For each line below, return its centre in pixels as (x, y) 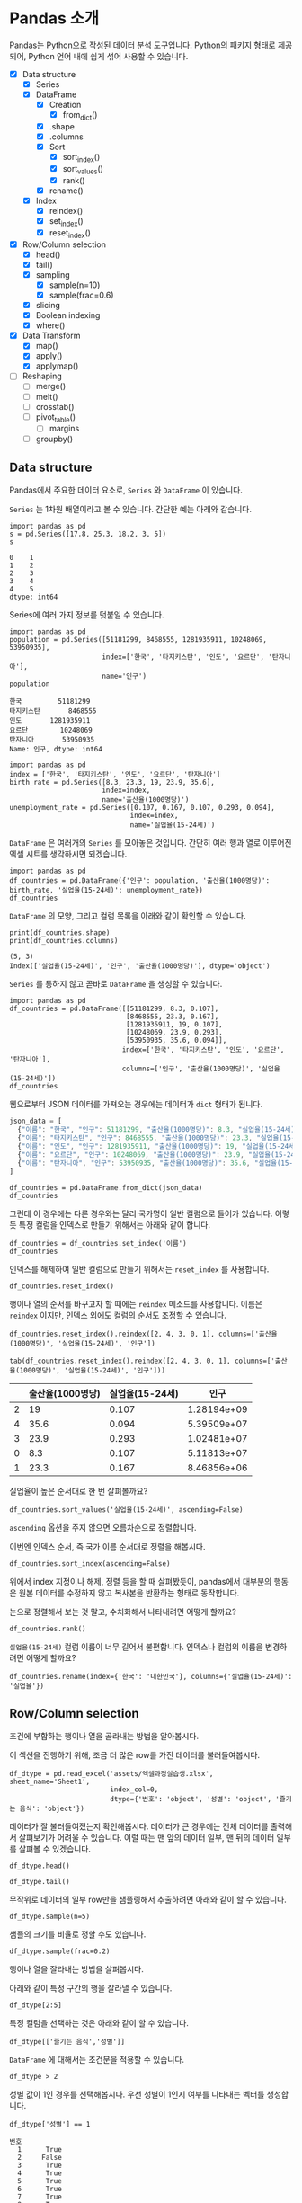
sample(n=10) (75, 285)
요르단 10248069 (51, 730)
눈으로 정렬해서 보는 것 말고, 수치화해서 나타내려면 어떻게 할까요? (123, 1612)
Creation (65, 105)
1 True (40, 2150)
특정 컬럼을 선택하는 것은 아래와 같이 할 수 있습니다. (99, 2023)
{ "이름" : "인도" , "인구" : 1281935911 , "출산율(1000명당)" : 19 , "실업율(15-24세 (156, 1147)
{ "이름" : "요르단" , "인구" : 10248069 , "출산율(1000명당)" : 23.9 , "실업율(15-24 (156, 1155)
